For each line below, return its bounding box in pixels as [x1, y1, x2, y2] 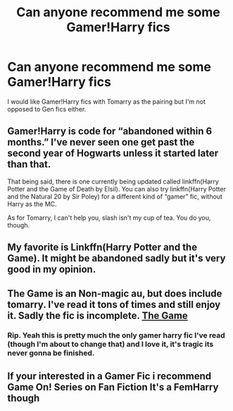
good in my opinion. [7, 263, 96, 275]
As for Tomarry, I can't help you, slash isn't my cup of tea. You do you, [7, 213, 211, 222]
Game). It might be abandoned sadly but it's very [7, 252, 226, 265]
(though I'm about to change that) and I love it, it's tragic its [7, 340, 214, 350]
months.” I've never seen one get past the [7, 136, 195, 148]
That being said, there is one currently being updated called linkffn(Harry [7, 177, 220, 186]
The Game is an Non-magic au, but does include [7, 287, 222, 299]
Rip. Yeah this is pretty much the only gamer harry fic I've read [7, 330, 225, 340]
